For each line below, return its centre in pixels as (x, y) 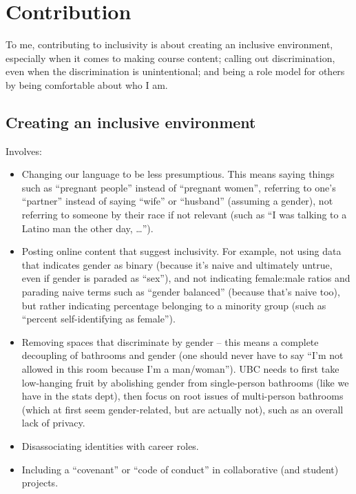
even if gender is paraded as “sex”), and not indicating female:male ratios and (186, 278)
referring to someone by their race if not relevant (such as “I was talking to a (184, 215)
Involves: (24, 151)
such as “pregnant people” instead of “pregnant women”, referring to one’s (179, 187)
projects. (40, 483)
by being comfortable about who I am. (87, 84)
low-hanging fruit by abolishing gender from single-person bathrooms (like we (185, 382)
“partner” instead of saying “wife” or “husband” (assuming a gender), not (177, 201)
